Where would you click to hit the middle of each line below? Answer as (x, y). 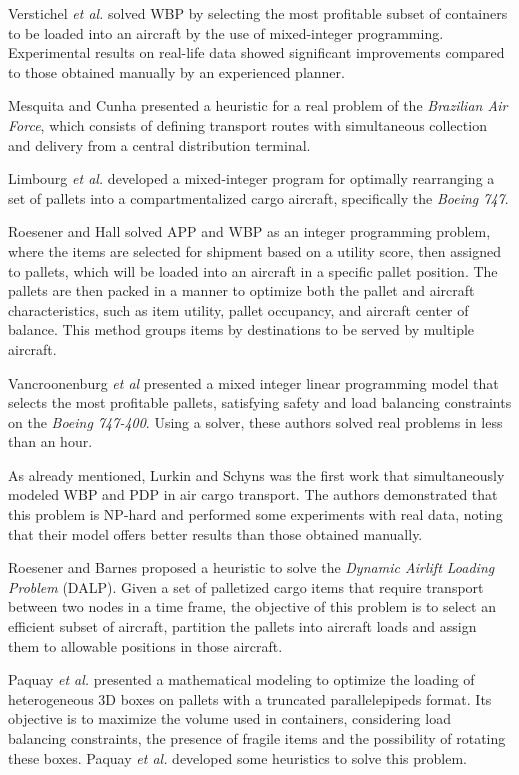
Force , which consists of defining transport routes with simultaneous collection (247, 124)
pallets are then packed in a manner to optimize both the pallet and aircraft (241, 290)
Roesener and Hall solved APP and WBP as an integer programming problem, (249, 231)
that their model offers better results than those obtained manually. (215, 533)
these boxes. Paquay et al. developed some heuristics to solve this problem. (237, 757)
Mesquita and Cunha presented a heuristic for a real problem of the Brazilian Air (258, 105)
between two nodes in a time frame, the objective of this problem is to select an (252, 606)
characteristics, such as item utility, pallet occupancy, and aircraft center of (238, 309)
